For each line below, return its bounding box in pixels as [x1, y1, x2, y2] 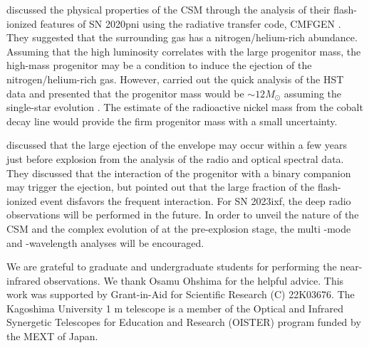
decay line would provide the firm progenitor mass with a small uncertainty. [6, 113, 338, 128]
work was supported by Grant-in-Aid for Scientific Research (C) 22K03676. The [6, 287, 355, 302]
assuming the [284, 85, 342, 100]
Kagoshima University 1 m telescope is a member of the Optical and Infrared [6, 300, 343, 315]
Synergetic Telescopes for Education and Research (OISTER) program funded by [6, 315, 361, 329]
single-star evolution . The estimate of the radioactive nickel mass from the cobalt [6, 100, 363, 115]
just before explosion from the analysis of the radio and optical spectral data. [6, 151, 344, 166]
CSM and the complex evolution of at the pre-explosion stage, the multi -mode [6, 221, 351, 236]
